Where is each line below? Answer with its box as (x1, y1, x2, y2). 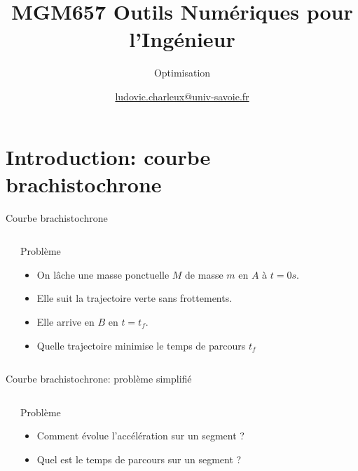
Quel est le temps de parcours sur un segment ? (36, 451, 242, 466)
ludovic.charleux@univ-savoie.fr (115, 88, 249, 103)
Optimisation (153, 65, 211, 80)
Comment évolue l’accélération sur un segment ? (36, 428, 245, 443)
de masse (185, 267, 223, 281)
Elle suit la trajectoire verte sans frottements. (36, 291, 233, 305)
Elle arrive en (36, 314, 95, 329)
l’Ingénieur (129, 25, 235, 53)
